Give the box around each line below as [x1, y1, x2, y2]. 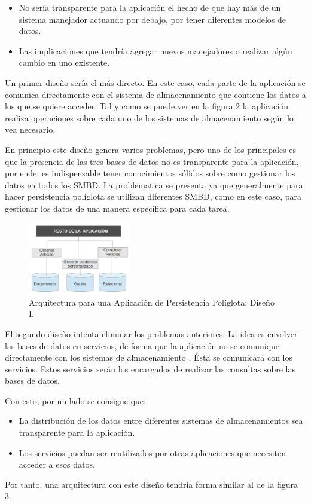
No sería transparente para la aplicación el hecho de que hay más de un [19, 1, 281, 13]
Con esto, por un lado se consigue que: [5, 394, 146, 407]
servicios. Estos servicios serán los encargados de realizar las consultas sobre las [5, 362, 296, 375]
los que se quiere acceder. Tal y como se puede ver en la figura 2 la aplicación [5, 100, 288, 112]
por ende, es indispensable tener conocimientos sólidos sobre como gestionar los [5, 167, 295, 179]
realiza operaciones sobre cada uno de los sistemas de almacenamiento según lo [5, 111, 294, 124]
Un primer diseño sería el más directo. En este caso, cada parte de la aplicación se [5, 76, 306, 88]
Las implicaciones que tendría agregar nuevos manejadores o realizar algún [19, 44, 292, 57]
